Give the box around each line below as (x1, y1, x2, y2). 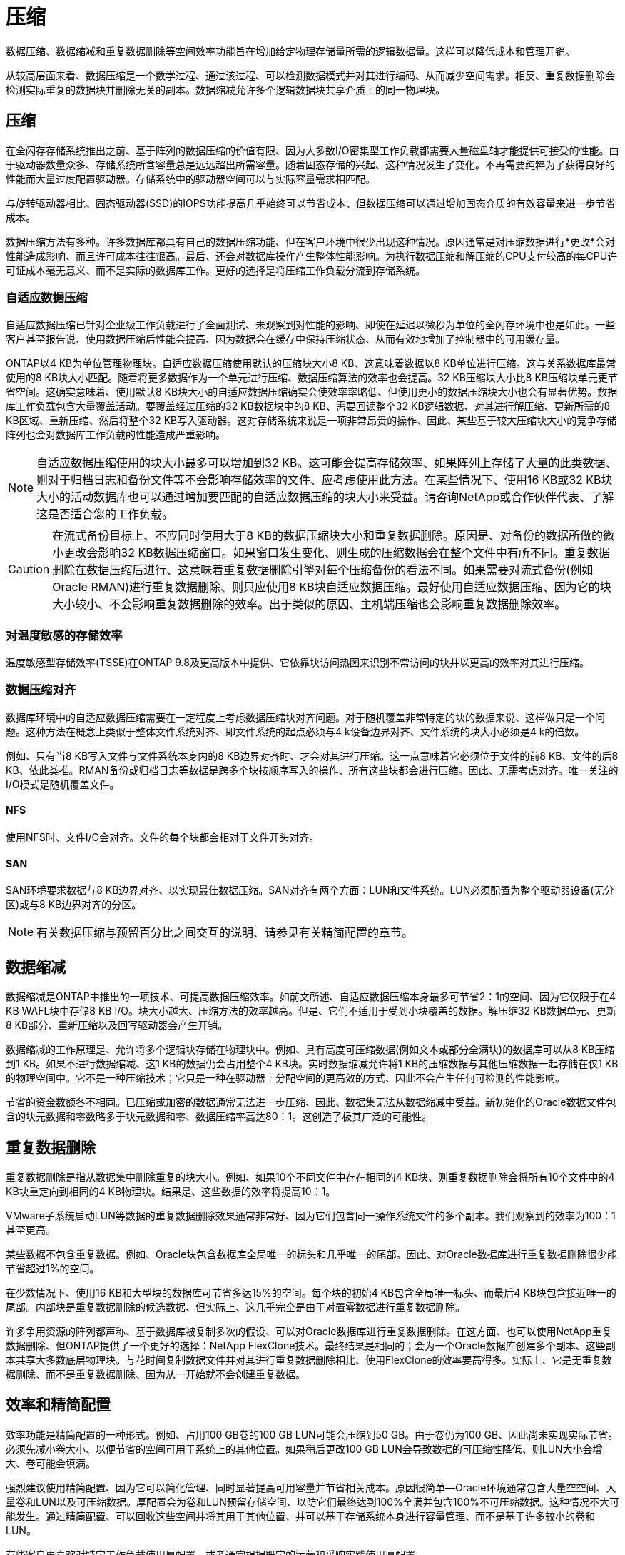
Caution (8, 562, 50, 577)
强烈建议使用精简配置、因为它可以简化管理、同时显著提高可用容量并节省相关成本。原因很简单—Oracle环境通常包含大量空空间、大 (6, 1481, 616, 1494)
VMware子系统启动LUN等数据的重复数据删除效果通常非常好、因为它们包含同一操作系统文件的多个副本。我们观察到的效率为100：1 (6, 1209, 616, 1222)
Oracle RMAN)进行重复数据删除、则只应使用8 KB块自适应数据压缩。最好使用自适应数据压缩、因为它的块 (52, 580, 611, 595)
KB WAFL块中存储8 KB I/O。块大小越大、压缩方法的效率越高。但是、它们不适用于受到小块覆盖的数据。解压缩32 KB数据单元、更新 (6, 1005, 616, 1017)
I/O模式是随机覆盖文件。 (6, 777, 120, 790)
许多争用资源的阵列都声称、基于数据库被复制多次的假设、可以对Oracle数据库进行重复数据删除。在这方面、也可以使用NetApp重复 (6, 1324, 612, 1337)
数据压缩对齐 (6, 683, 76, 698)
